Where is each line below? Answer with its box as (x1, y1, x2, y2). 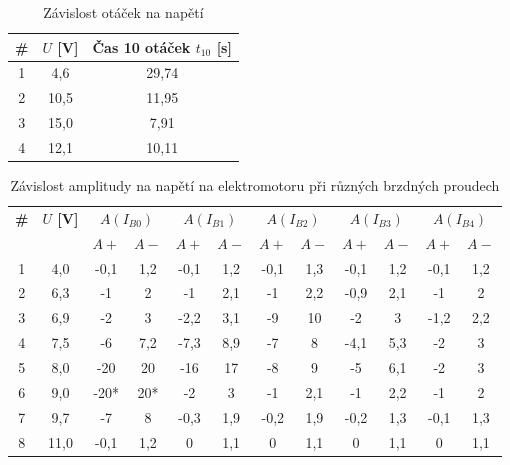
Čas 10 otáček (92, 36, 191, 57)
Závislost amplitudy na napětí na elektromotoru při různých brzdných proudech (10, 175, 500, 196)
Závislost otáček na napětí (43, 2, 204, 22)
